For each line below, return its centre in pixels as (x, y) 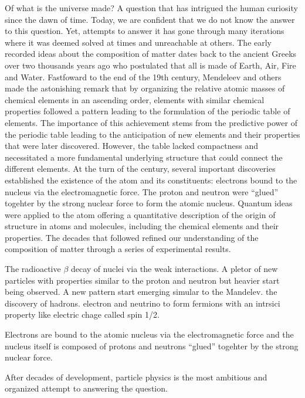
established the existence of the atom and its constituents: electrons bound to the (151, 180)
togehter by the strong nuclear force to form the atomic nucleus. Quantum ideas (149, 203)
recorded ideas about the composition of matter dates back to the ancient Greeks (151, 54)
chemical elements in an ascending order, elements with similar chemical (135, 99)
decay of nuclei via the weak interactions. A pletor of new (174, 269)
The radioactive (33, 269)
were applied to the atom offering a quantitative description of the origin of (140, 214)
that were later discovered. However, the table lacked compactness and (131, 146)
